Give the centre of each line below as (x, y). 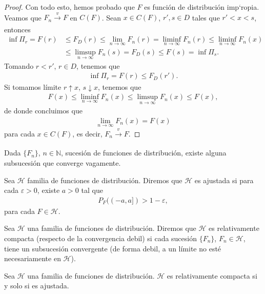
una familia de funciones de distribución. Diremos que (112, 228)
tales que (206, 17)
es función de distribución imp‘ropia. (202, 7)
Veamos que (23, 17)
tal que (92, 190)
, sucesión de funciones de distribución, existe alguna (144, 153)
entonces (17, 29)
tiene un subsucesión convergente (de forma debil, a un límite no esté (113, 248)
